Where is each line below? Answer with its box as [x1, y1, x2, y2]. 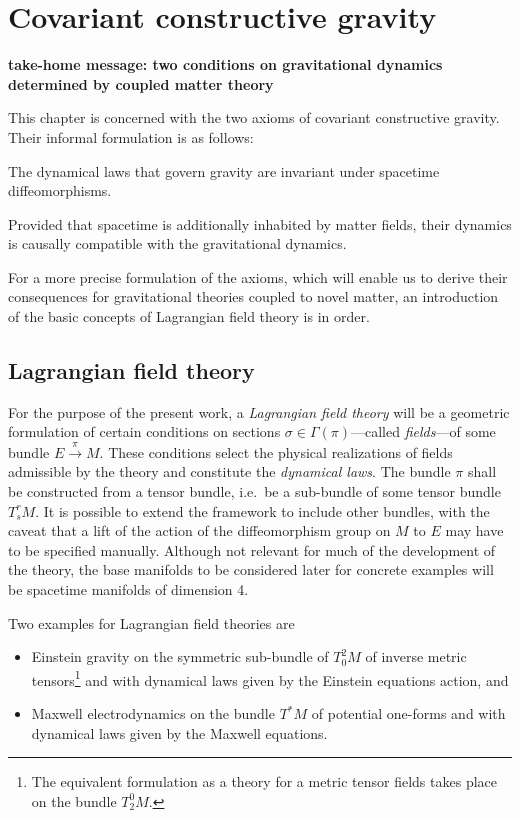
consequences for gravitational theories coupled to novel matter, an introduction [8, 286, 499, 307]
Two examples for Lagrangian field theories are [8, 612, 295, 633]
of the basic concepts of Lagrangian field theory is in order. [8, 306, 370, 327]
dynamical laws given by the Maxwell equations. [31, 722, 328, 743]
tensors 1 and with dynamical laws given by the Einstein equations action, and [31, 666, 509, 690]
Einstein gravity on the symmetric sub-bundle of [31, 646, 329, 667]
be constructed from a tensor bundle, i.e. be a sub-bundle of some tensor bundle [8, 481, 501, 502]
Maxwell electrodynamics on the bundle [31, 703, 275, 724]
